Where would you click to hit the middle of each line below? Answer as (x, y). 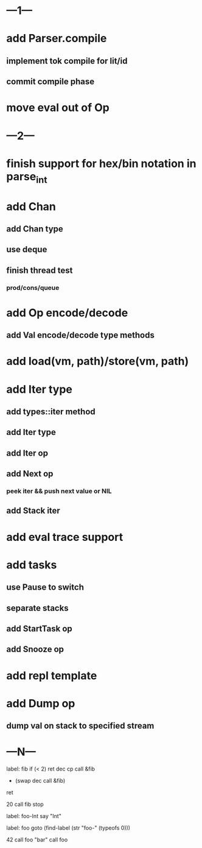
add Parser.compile (57, 39)
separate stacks (37, 608)
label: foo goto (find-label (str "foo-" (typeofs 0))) (68, 828)
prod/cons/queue (33, 288)
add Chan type (35, 229)
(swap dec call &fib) (40, 781)
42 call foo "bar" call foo (37, 840)
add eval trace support (65, 537)
